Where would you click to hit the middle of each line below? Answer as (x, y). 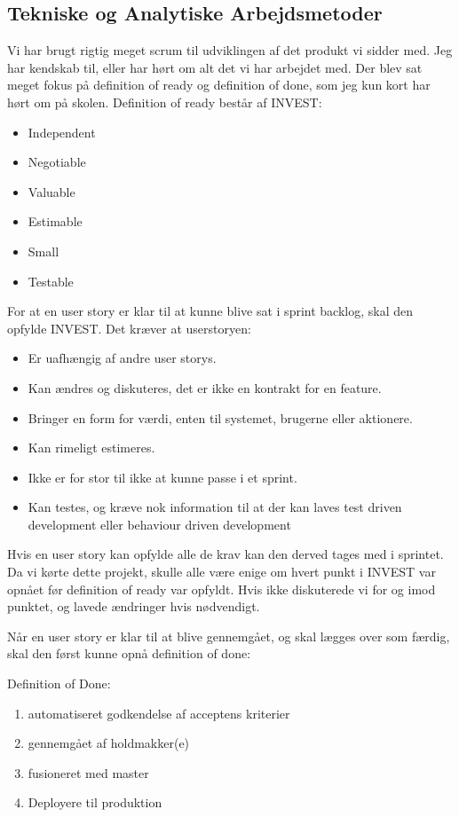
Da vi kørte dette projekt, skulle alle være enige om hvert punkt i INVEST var (222, 572)
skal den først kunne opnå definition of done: (129, 653)
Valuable (51, 191)
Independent (62, 132)
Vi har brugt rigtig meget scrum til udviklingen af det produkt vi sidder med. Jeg (230, 50)
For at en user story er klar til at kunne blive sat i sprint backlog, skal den (210, 311)
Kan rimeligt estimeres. (91, 448)
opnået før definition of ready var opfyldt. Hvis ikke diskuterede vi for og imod (222, 589)
